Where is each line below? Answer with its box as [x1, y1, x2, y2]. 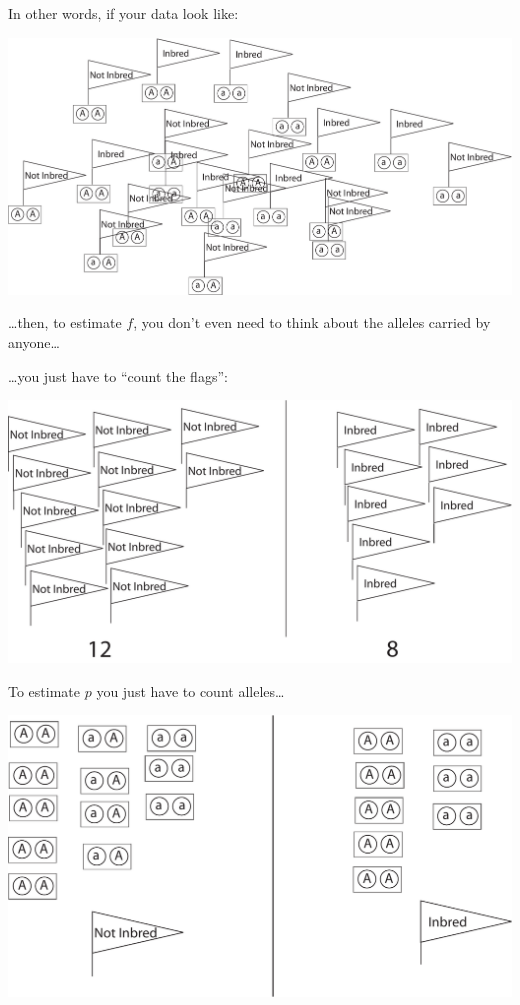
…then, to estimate [8, 312, 122, 333]
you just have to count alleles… [96, 680, 285, 701]
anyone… [8, 331, 60, 352]
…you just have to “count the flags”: [8, 365, 228, 386]
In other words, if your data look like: [8, 3, 239, 23]
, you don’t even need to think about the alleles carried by [133, 312, 491, 333]
